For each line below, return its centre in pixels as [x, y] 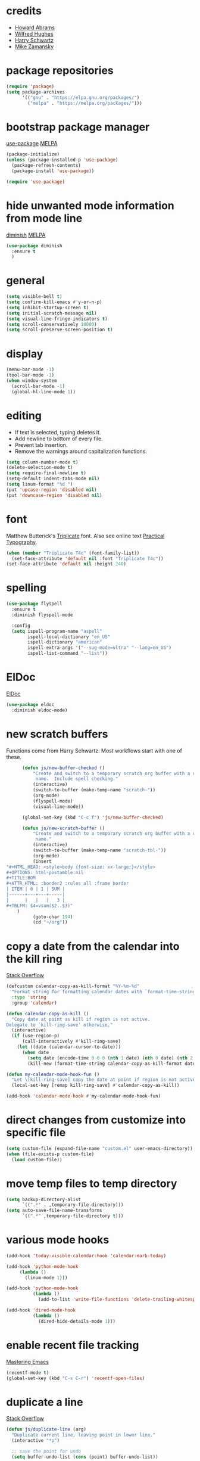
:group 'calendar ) [35, 1003]
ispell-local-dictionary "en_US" [69, 637]
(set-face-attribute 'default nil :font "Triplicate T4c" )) [87, 558]
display [25, 354]
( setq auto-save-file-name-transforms [54, 1211]
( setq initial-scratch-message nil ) [51, 313]
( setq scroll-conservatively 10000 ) [51, 324]
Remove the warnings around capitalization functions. [81, 451]
